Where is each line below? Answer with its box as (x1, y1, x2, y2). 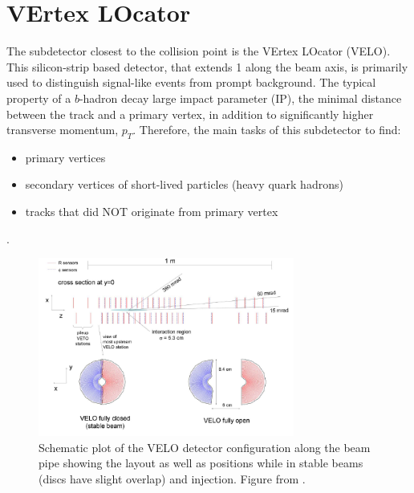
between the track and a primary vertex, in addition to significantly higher (6, 105, 374, 122)
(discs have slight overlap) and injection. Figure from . (39, 470, 306, 487)
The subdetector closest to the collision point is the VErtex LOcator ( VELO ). (6, 43, 391, 59)
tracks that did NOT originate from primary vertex (25, 203, 278, 220)
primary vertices (25, 149, 106, 165)
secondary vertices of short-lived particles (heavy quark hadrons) (25, 176, 343, 193)
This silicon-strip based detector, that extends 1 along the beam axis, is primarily (6, 58, 408, 75)
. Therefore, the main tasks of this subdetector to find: (132, 121, 401, 138)
